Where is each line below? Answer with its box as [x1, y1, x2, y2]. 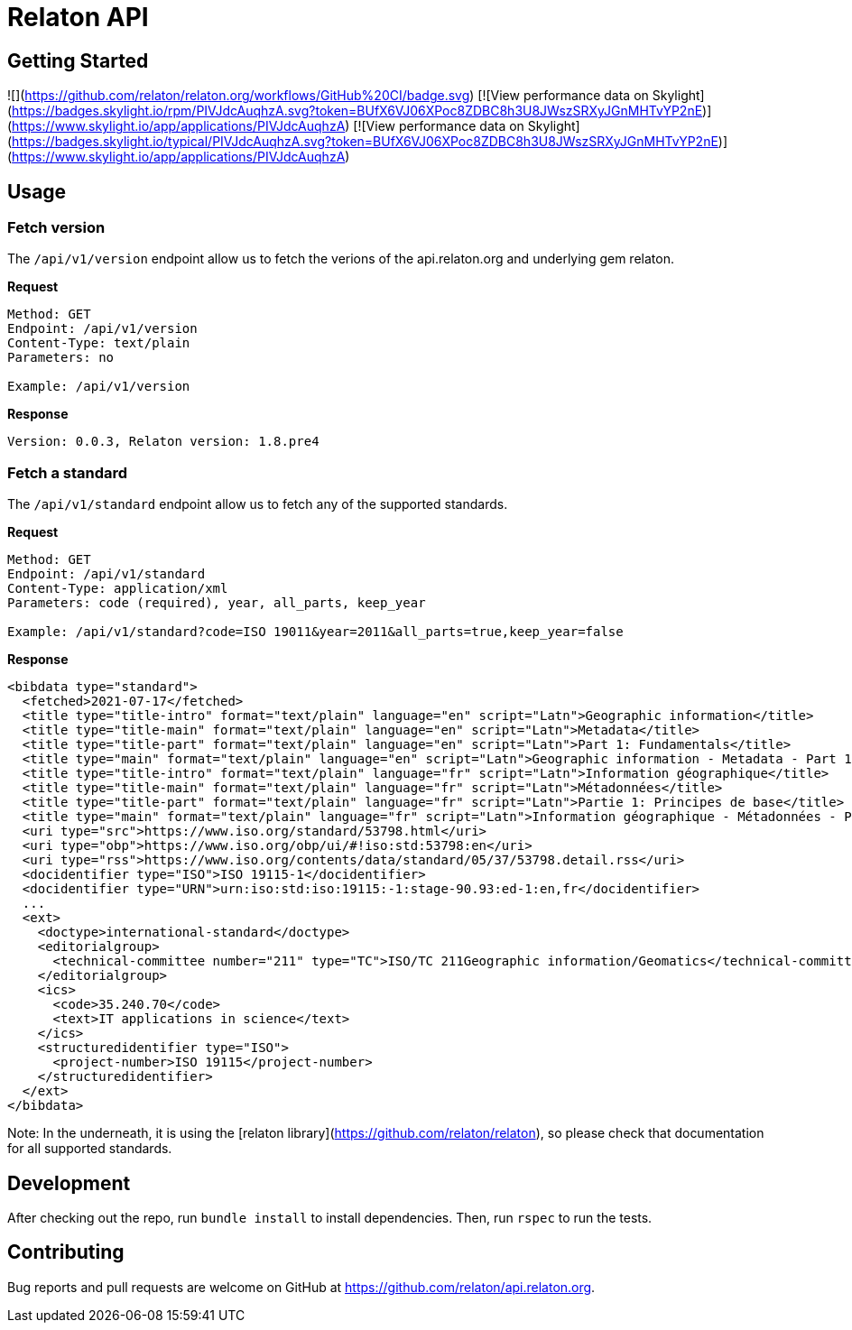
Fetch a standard [7, 463, 128, 482]
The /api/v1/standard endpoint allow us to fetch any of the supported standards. [7, 496, 508, 513]
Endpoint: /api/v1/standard [7, 567, 206, 582]
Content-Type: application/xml [7, 581, 228, 596]
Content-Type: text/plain [7, 336, 190, 351]
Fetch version [7, 218, 106, 237]
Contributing [7, 1241, 125, 1264]
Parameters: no [7, 350, 115, 365]
